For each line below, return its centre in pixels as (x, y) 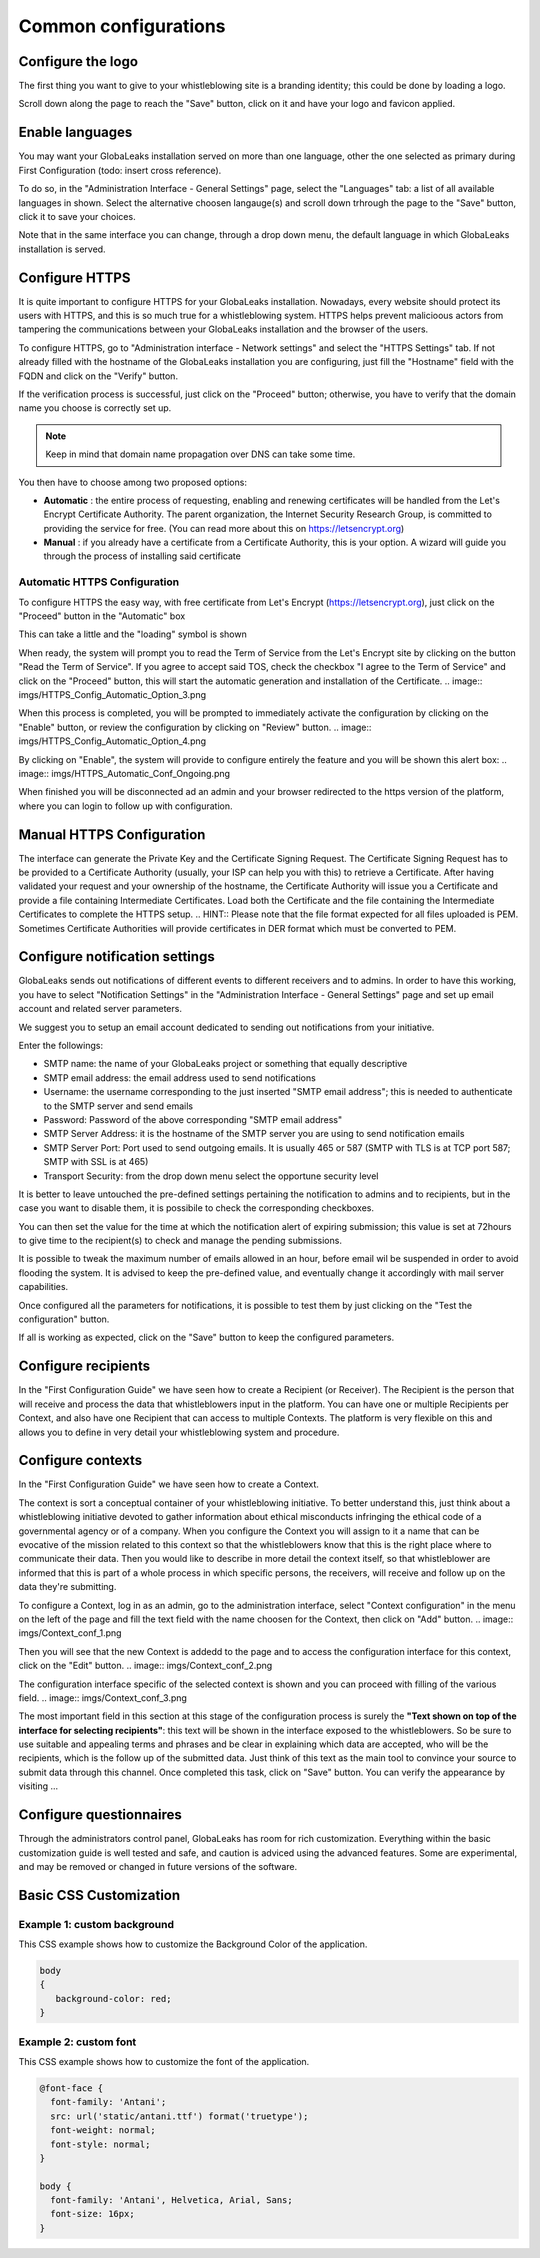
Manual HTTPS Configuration (112, 834)
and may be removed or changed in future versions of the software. (158, 1866)
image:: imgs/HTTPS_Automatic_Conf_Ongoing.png (124, 773)
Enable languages (75, 132)
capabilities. (43, 1287)
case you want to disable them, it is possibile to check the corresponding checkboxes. (196, 1208)
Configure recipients (84, 1366)
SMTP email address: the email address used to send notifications (180, 1077)
